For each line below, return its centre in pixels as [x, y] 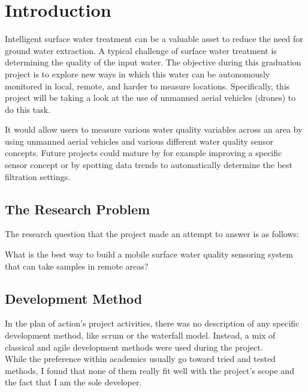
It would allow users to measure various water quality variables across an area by [154, 129]
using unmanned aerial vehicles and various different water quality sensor [139, 141]
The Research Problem [78, 209]
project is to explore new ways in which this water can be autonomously [138, 74]
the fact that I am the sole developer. [73, 382]
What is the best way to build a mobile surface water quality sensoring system [149, 254]
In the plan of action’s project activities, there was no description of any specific [152, 323]
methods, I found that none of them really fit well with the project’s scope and [150, 370]
